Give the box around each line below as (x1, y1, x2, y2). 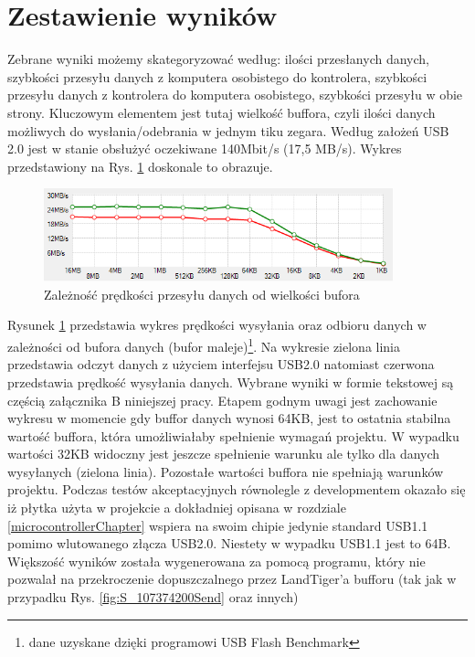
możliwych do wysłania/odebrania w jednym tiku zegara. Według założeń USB (7, 121, 449, 140)
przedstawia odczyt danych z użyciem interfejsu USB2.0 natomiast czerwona (7, 355, 435, 374)
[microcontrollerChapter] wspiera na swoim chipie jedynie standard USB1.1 (7, 515, 428, 535)
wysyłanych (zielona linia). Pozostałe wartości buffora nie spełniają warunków (7, 461, 444, 481)
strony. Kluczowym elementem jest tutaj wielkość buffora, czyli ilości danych (7, 102, 436, 122)
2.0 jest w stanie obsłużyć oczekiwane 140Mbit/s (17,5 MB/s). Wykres (7, 139, 402, 158)
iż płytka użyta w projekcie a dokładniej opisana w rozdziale (7, 498, 346, 517)
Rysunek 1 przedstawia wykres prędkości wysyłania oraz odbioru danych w (7, 315, 427, 334)
